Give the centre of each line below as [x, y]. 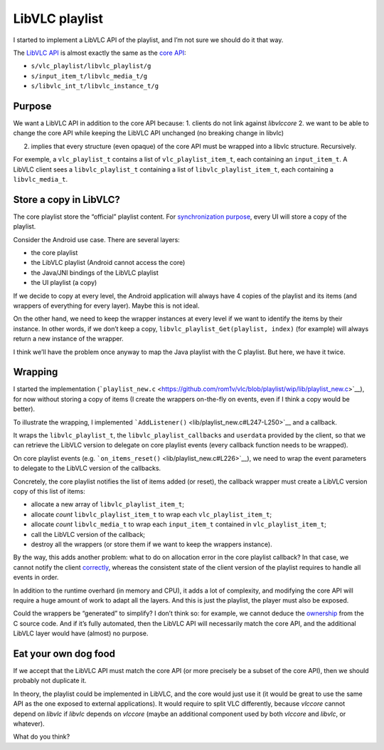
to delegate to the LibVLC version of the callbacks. [87, 468]
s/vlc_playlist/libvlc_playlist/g [91, 66]
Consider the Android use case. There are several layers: [97, 239]
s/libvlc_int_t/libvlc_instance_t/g [95, 86]
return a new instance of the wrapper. [68, 339]
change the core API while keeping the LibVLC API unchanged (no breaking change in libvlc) [149, 133]
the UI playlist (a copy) [64, 283]
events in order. [36, 578]
